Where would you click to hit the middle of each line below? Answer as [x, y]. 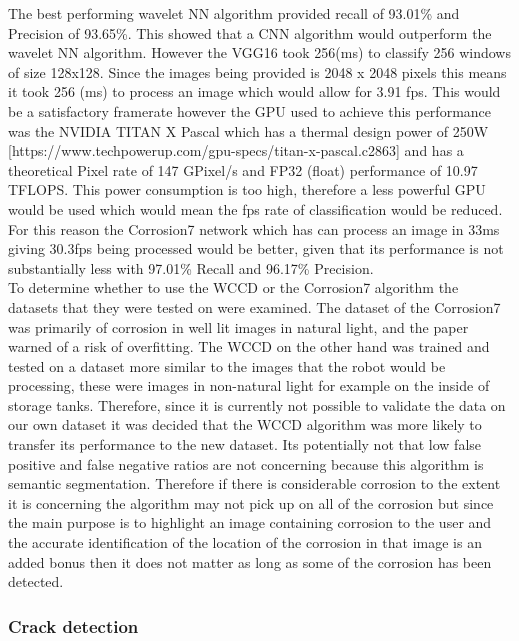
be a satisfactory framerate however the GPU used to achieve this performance [250, 110]
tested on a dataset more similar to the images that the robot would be [227, 365]
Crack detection [73, 625]
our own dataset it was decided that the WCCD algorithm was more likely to [245, 424]
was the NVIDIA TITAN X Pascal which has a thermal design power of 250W [248, 130]
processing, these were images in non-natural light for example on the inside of [249, 385]
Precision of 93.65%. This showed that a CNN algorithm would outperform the [250, 32]
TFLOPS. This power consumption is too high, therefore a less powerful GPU [247, 189]
